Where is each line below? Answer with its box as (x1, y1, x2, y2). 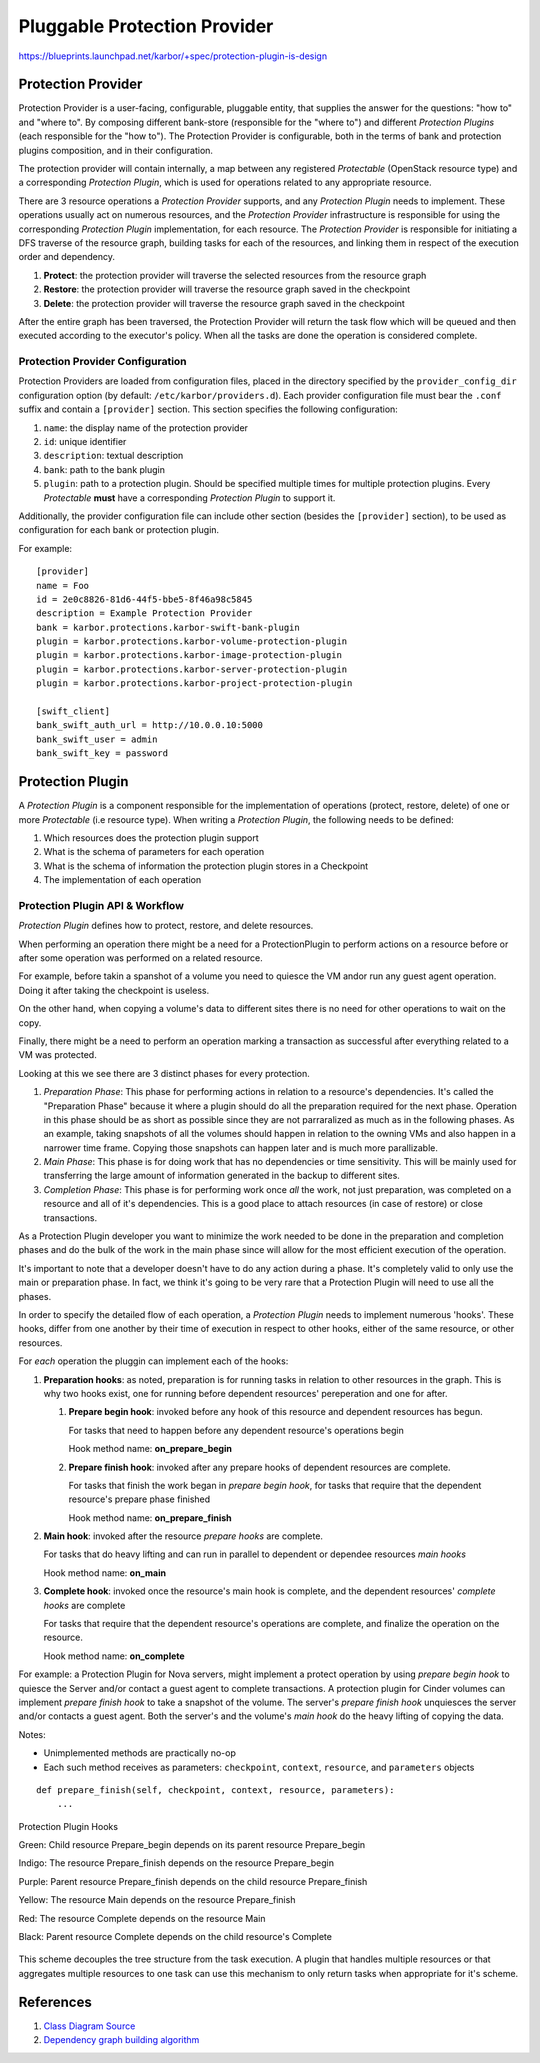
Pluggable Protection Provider (18, 15, 274, 37)
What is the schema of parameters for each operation (43, 846, 265, 858)
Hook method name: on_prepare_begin (68, 1443, 232, 1455)
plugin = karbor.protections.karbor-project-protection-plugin (36, 678, 353, 689)
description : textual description (43, 450, 184, 462)
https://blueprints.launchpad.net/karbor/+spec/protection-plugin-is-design (18, 50, 328, 62)
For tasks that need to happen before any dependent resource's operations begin (68, 1424, 405, 1436)
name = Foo (36, 580, 90, 591)
